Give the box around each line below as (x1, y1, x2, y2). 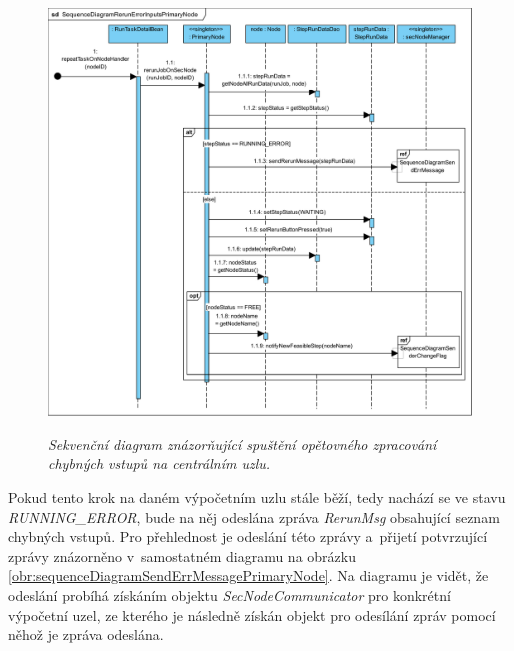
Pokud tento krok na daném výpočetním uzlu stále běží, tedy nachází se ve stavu (8, 487, 506, 508)
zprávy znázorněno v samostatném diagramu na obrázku (8, 545, 356, 566)
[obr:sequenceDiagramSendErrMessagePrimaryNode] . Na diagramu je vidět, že (8, 565, 489, 586)
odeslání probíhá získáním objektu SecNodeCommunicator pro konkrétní (8, 585, 451, 606)
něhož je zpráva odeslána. (8, 624, 164, 645)
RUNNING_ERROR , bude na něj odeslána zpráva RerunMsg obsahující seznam (8, 506, 500, 527)
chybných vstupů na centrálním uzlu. (48, 453, 271, 474)
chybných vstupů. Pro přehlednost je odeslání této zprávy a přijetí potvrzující (8, 526, 488, 547)
